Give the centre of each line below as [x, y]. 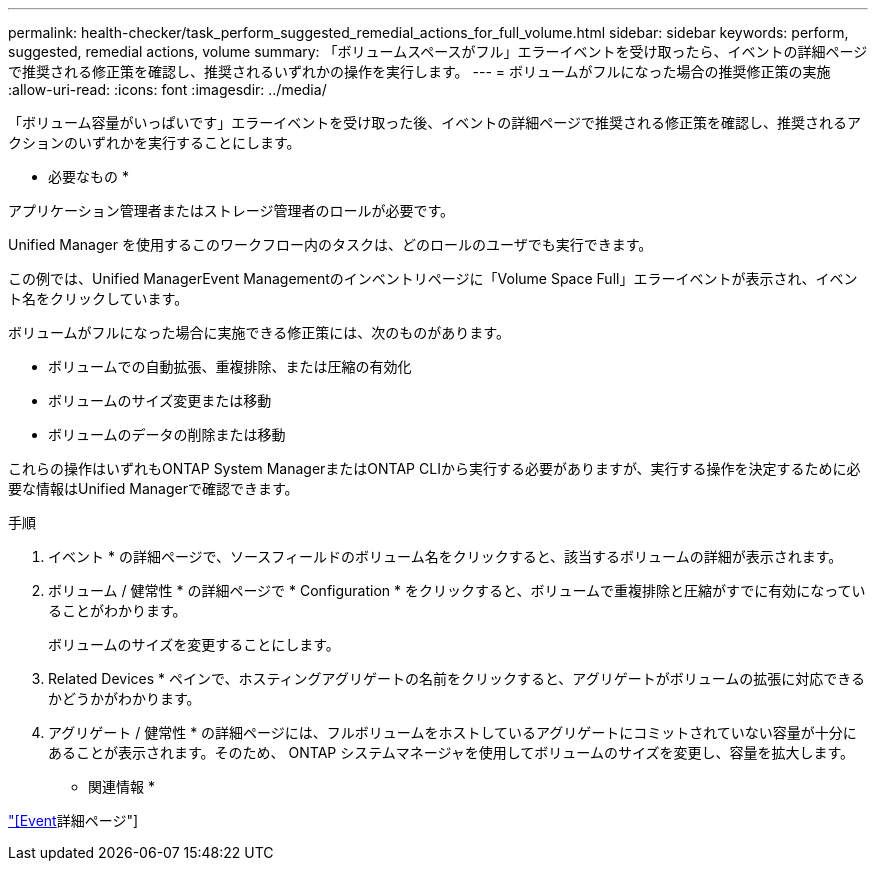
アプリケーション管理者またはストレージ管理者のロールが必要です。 [231, 210]
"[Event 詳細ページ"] [73, 820]
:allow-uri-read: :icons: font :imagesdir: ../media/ [167, 89]
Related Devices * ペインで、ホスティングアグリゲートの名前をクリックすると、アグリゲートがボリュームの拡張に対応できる [456, 678]
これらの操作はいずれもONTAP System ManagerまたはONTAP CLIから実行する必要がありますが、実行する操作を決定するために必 [434, 468]
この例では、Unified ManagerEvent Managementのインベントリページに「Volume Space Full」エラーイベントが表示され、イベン [433, 278]
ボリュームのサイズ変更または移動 [160, 400]
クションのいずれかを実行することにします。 [154, 142]
